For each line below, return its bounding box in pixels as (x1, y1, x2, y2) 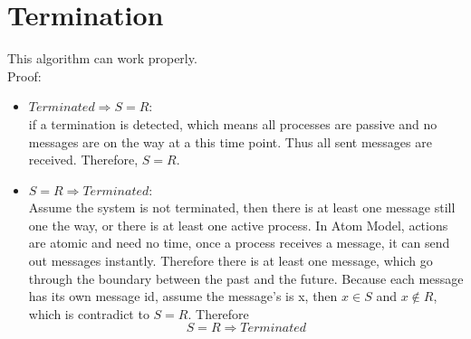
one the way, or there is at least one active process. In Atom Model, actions (28, 215, 448, 234)
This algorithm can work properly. (7, 49, 197, 68)
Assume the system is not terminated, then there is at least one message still (28, 198, 456, 217)
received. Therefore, (28, 150, 139, 169)
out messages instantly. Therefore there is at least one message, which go (28, 251, 433, 270)
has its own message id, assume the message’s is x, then (28, 287, 338, 306)
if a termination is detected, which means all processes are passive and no (28, 114, 437, 133)
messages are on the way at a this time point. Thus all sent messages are (28, 132, 432, 151)
